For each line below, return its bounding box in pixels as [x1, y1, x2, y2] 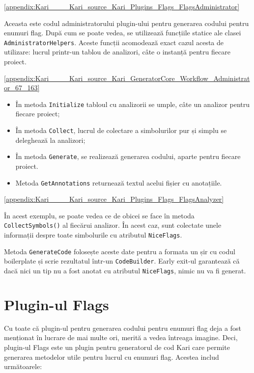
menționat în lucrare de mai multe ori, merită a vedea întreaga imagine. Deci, [4, 332, 238, 343]
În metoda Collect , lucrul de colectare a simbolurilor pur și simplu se [15, 125, 227, 135]
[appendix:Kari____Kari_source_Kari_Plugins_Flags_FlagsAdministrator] [4, 1, 240, 11]
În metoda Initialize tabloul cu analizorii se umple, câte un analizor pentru [15, 99, 250, 109]
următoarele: [4, 361, 42, 372]
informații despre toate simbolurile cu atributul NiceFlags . [4, 230, 182, 240]
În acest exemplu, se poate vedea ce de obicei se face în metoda [4, 210, 195, 220]
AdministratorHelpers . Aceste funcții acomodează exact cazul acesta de [4, 37, 224, 47]
